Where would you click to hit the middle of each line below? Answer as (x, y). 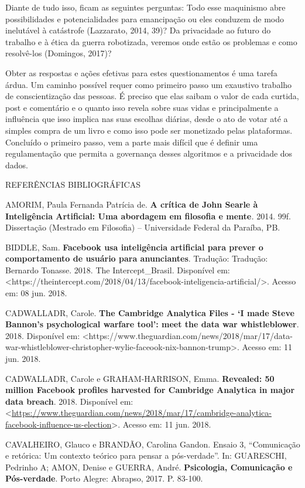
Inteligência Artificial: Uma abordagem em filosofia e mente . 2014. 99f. (148, 216)
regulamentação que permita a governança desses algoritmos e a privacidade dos (149, 153)
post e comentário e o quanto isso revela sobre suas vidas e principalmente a (142, 107)
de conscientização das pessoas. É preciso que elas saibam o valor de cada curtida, (152, 96)
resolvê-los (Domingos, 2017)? (59, 53)
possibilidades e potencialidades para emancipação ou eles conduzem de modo (145, 18)
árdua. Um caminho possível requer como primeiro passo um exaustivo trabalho (149, 84)
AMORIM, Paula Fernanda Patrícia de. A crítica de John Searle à (132, 204)
